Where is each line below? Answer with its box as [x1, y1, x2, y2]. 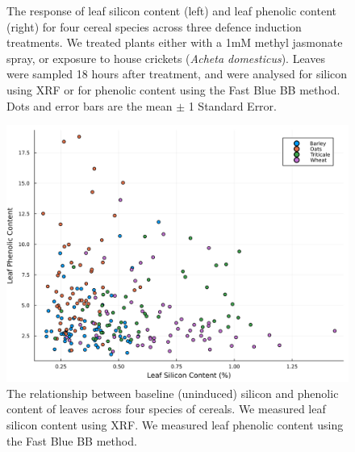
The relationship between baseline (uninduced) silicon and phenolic [6, 384, 339, 401]
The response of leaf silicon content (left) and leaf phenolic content [6, 2, 336, 19]
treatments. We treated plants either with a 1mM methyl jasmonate [6, 34, 343, 51]
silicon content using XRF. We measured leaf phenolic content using [6, 416, 344, 433]
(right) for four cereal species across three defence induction [6, 18, 302, 35]
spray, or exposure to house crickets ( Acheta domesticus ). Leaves [6, 49, 325, 66]
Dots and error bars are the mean [6, 97, 173, 114]
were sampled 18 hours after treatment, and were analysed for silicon [6, 65, 348, 82]
